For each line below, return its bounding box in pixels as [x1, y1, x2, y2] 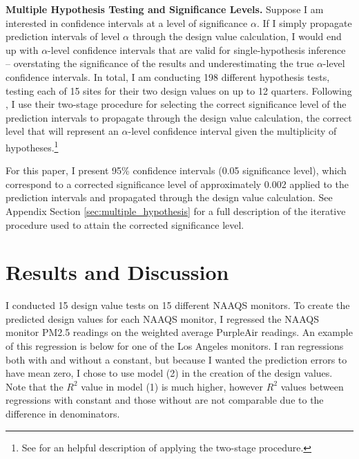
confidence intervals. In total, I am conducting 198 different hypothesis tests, [6, 69, 330, 84]
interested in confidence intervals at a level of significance [6, 15, 248, 30]
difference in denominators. [6, 406, 120, 421]
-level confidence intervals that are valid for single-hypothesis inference [48, 42, 346, 57]
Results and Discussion [6, 258, 229, 286]
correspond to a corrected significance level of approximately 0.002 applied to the [6, 176, 349, 191]
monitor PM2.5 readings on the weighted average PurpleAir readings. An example [6, 325, 353, 339]
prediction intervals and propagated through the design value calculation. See [6, 190, 333, 205]
